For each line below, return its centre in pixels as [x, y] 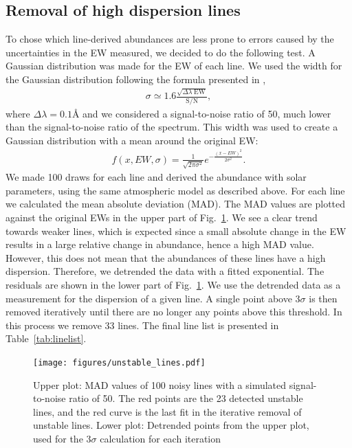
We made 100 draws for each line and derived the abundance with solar [156, 177]
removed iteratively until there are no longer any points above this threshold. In [174, 312]
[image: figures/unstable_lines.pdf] [119, 363]
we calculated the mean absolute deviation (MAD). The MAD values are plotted [176, 204]
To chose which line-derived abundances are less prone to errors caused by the [170, 39]
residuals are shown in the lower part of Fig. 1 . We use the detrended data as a [173, 285]
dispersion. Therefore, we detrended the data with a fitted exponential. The [165, 271]
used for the [58, 439]
